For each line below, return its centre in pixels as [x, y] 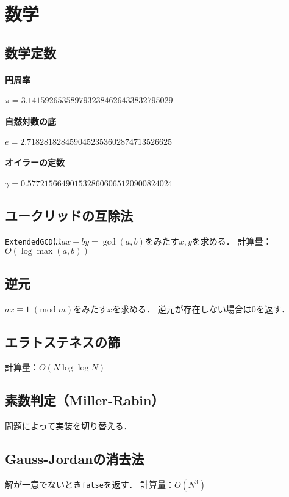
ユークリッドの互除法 [69, 215]
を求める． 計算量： [232, 241]
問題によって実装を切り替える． [69, 426]
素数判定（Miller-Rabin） [85, 400]
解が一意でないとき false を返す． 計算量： [90, 484]
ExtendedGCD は [33, 241]
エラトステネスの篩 [62, 341]
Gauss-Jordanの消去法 [75, 459]
